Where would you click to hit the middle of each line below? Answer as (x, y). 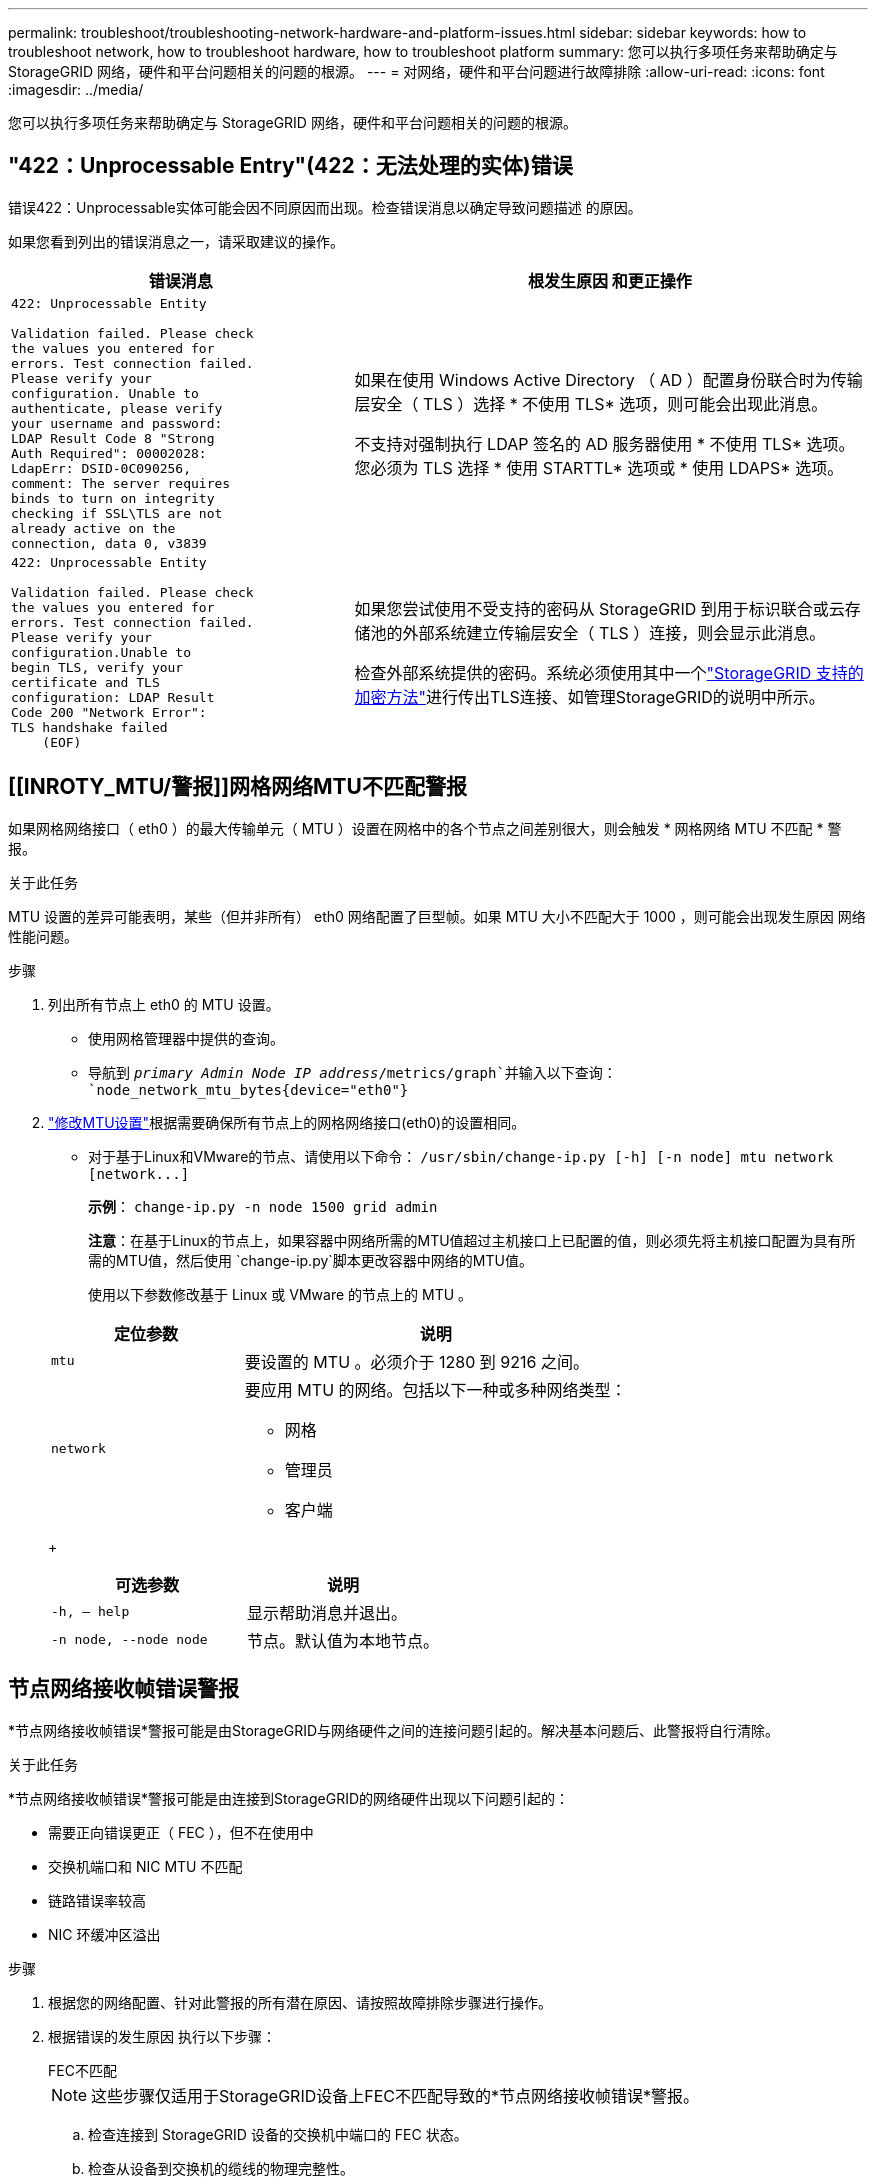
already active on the (93, 528)
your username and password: (117, 423)
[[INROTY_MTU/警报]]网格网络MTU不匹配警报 (237, 787)
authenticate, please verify (117, 408)
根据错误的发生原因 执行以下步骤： (162, 2036)
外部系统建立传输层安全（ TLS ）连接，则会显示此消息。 (614, 633)
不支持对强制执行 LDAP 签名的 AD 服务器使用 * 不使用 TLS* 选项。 (604, 444)
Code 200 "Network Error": (109, 712)
